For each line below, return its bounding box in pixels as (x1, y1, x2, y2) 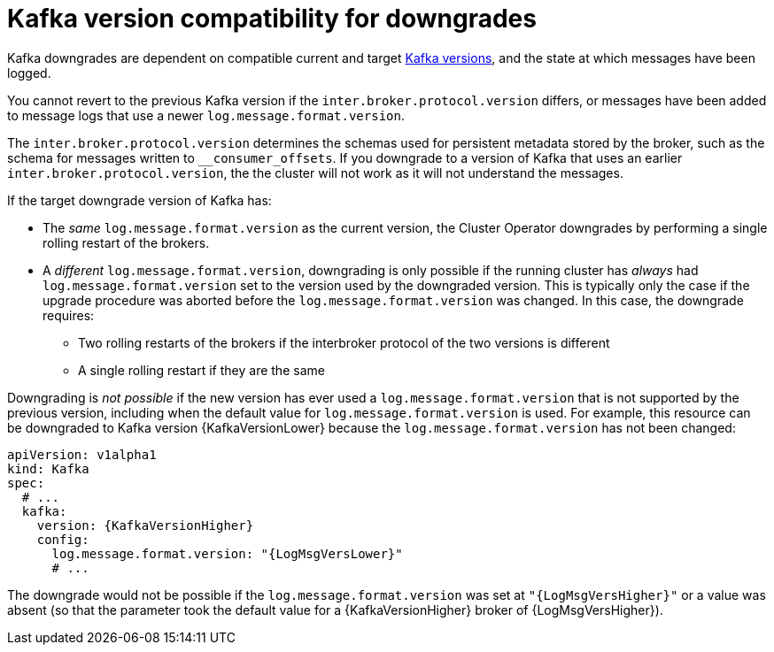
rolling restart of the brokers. (43, 234, 210, 250)
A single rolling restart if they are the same (78, 362, 325, 378)
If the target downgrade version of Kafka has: (7, 192, 272, 208)
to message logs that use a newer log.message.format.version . (7, 107, 405, 123)
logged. (7, 65, 51, 81)
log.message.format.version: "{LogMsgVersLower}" (51, 546, 403, 561)
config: (36, 532, 89, 547)
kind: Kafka (7, 461, 89, 476)
